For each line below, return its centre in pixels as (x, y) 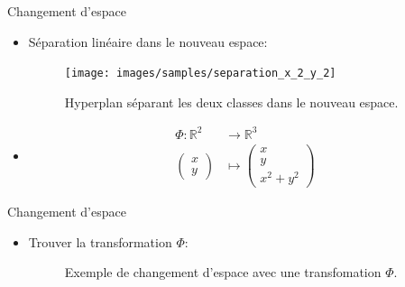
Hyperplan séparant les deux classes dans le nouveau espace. (231, 102)
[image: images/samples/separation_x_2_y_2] (200, 74)
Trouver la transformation (100, 241)
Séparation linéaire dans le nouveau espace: (148, 41)
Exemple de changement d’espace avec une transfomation (223, 272)
